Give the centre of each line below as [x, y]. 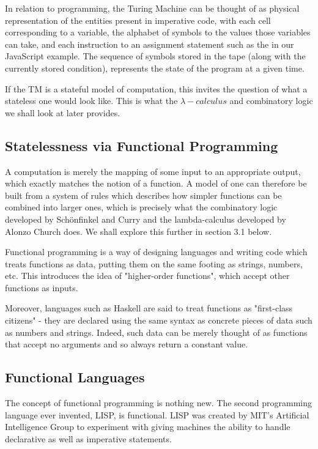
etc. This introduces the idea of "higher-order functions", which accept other [147, 276]
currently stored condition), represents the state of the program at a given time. [155, 68]
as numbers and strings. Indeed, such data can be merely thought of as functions [156, 332]
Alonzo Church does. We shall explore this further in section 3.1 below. [139, 231]
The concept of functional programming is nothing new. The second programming [158, 403]
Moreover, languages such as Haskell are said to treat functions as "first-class [149, 308]
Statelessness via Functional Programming [142, 145]
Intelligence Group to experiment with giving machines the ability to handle [148, 427]
